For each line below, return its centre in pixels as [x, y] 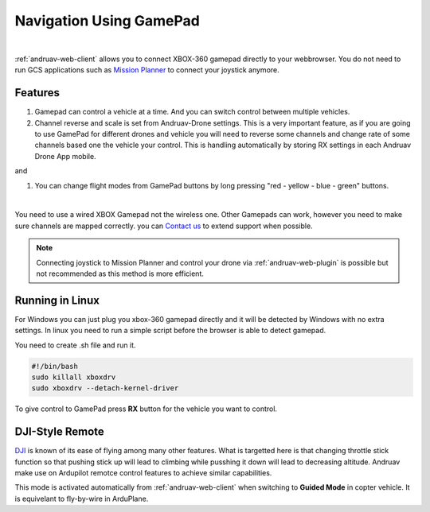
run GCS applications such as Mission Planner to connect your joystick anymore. [147, 70]
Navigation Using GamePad [107, 21]
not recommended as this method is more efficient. [120, 273]
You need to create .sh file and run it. [75, 345]
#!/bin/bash [55, 366]
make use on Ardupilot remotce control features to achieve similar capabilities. [143, 473]
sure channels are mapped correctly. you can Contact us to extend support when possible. [164, 226]
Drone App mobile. [65, 156]
